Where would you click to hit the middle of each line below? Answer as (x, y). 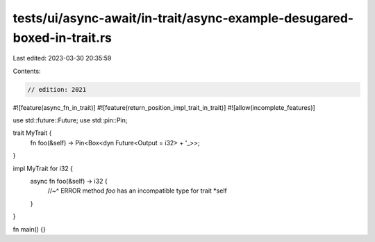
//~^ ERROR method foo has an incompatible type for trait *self (137, 191)
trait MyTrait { (32, 133)
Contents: (27, 71)
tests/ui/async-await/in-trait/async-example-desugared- (183, 18)
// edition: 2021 (57, 89)
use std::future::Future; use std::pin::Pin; (70, 120)
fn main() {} (30, 229)
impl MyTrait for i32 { (43, 168)
